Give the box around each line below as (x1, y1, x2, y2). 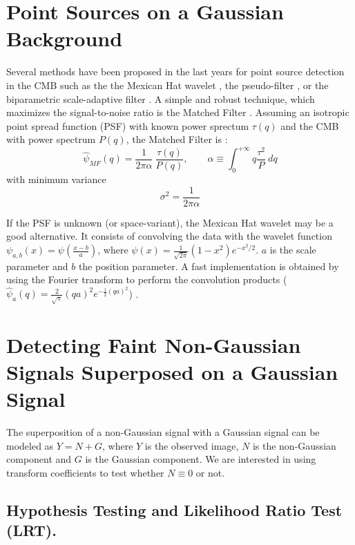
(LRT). (6, 519, 57, 541)
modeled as (6, 438, 54, 452)
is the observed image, (144, 438, 239, 452)
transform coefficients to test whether (6, 465, 164, 479)
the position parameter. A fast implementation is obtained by (78, 258, 339, 273)
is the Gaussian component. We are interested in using (85, 452, 316, 466)
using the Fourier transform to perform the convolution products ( (6, 272, 287, 287)
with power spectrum (6, 132, 96, 146)
